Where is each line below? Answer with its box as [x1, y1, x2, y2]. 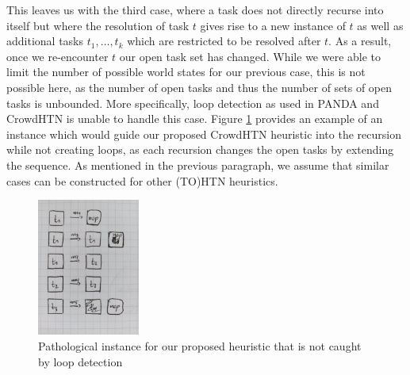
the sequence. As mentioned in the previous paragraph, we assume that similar [6, 156, 389, 173]
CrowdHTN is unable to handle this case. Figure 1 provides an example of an [6, 110, 383, 127]
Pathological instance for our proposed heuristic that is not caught [38, 337, 362, 354]
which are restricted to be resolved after [127, 33, 321, 49]
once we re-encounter [6, 48, 109, 64]
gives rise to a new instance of [200, 17, 346, 33]
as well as [357, 17, 404, 33]
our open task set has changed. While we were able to [119, 48, 381, 64]
